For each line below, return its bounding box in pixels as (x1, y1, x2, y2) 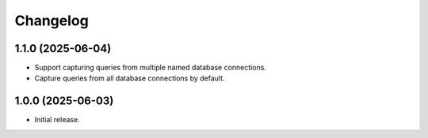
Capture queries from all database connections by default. (34, 73, 225, 83)
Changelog (14, 12, 89, 29)
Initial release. (34, 115, 80, 125)
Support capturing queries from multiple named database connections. (34, 63, 267, 73)
